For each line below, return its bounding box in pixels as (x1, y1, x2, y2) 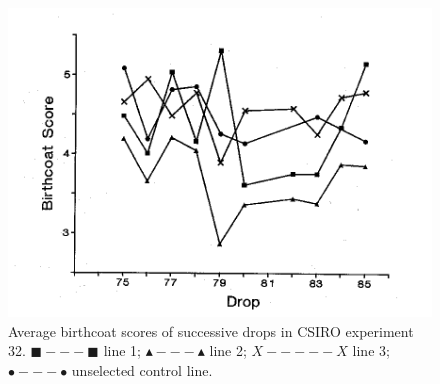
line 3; (352, 340, 390, 361)
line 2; (209, 340, 247, 361)
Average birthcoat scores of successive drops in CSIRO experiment (8, 320, 414, 341)
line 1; (103, 340, 141, 361)
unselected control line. (71, 359, 213, 380)
